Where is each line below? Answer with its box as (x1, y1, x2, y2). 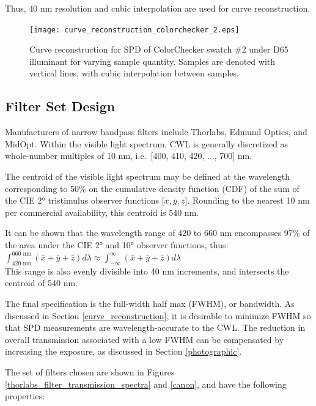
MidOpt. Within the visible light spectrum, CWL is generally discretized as (5, 137, 288, 150)
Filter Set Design (5, 97, 116, 116)
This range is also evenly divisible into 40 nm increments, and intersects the (5, 264, 289, 277)
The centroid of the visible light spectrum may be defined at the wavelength (5, 170, 290, 183)
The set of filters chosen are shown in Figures (5, 366, 175, 378)
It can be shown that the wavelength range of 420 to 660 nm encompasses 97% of (5, 226, 310, 239)
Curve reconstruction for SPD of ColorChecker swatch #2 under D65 (29, 43, 288, 56)
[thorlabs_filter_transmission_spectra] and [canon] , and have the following (5, 377, 287, 390)
